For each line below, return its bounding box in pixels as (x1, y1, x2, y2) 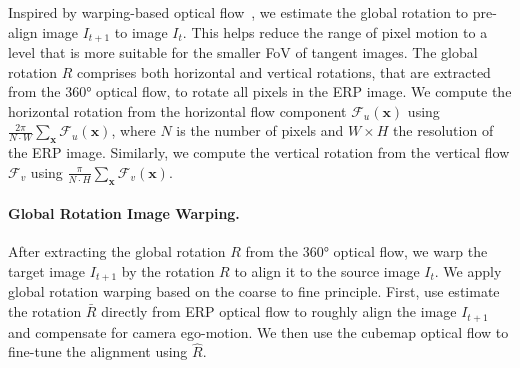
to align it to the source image (234, 261, 420, 281)
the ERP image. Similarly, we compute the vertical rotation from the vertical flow (8, 142, 510, 163)
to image (114, 21, 168, 42)
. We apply (434, 261, 502, 281)
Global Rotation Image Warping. (8, 203, 240, 224)
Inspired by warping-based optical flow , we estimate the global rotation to (8, 2, 469, 22)
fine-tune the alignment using (8, 341, 188, 362)
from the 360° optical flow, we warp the (245, 241, 488, 262)
